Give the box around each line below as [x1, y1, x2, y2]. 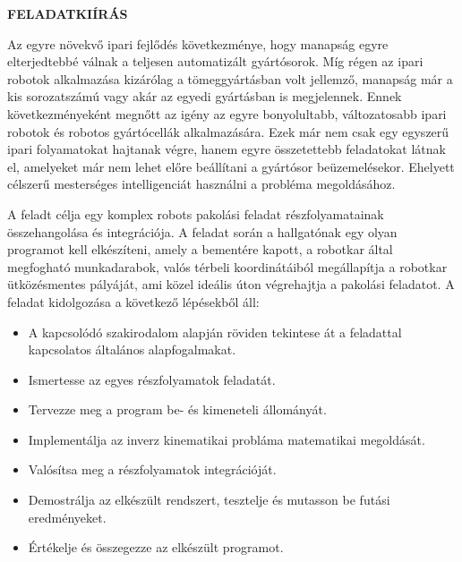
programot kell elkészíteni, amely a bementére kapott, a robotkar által [7, 240, 393, 259]
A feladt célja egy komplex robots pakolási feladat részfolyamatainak [7, 204, 384, 223]
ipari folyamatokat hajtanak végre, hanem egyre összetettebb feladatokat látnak [7, 140, 446, 158]
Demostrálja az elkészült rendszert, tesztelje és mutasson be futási [28, 490, 390, 509]
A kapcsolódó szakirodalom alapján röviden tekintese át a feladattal [28, 322, 402, 341]
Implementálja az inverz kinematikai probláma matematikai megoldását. [28, 430, 425, 448]
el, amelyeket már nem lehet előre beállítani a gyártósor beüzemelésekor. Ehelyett [7, 157, 455, 175]
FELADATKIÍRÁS [7, 4, 128, 22]
